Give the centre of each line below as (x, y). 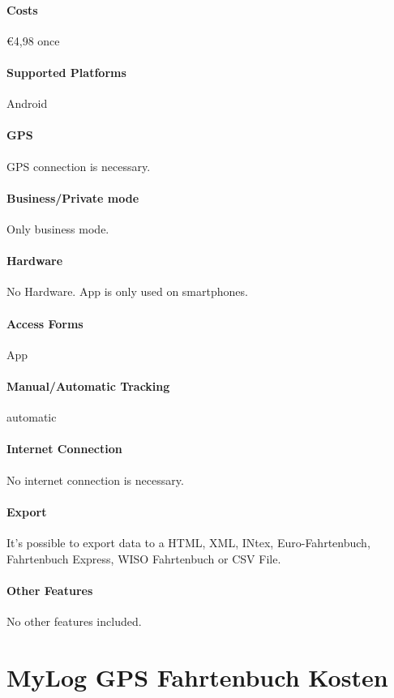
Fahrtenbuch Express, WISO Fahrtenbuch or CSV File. (144, 558)
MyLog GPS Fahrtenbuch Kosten (197, 677)
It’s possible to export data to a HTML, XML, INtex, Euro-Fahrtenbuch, (188, 542)
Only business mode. (58, 228)
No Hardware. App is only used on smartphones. (127, 291)
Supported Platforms (66, 72)
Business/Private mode (73, 197)
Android (27, 103)
